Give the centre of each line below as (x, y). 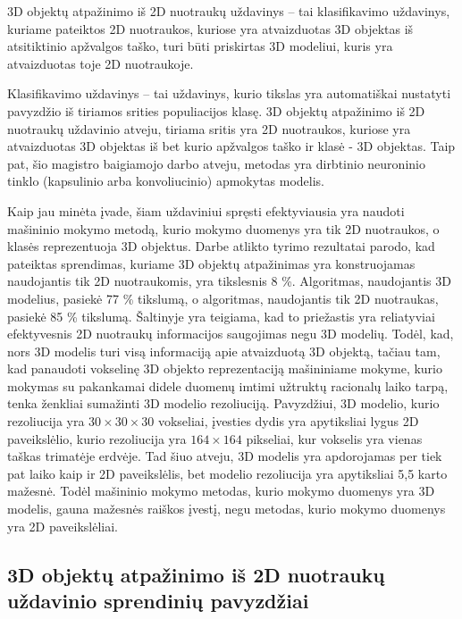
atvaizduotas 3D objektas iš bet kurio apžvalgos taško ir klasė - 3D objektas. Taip (231, 146)
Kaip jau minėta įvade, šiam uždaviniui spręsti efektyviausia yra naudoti (206, 210)
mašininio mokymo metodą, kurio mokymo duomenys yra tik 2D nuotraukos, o (223, 228)
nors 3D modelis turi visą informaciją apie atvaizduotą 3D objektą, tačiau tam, (224, 351)
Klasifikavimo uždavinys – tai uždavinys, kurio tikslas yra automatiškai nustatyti (229, 93)
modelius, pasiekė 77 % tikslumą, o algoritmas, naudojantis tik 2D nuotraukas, (223, 298)
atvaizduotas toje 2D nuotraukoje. (101, 63)
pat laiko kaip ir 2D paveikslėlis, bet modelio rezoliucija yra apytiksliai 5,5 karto (227, 473)
